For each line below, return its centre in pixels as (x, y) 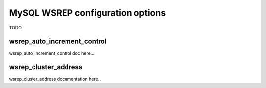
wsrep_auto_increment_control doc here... (52, 53)
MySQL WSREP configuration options (87, 13)
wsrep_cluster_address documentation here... (55, 79)
